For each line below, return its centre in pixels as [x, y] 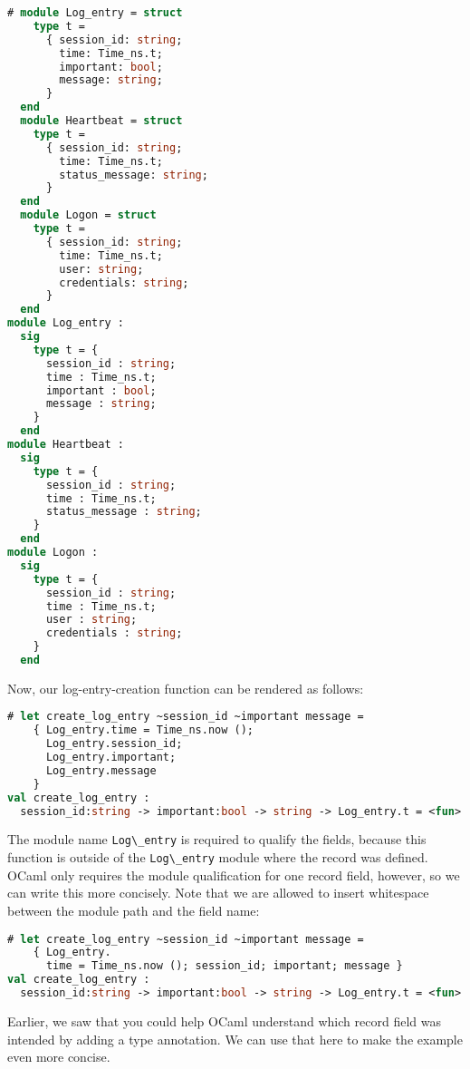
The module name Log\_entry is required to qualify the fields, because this [217, 839]
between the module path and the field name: [134, 910]
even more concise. [59, 1057]
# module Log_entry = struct [95, 13]
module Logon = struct [88, 215]
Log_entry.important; [111, 758]
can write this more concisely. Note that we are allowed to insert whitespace [218, 893]
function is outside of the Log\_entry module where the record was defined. [218, 857]
